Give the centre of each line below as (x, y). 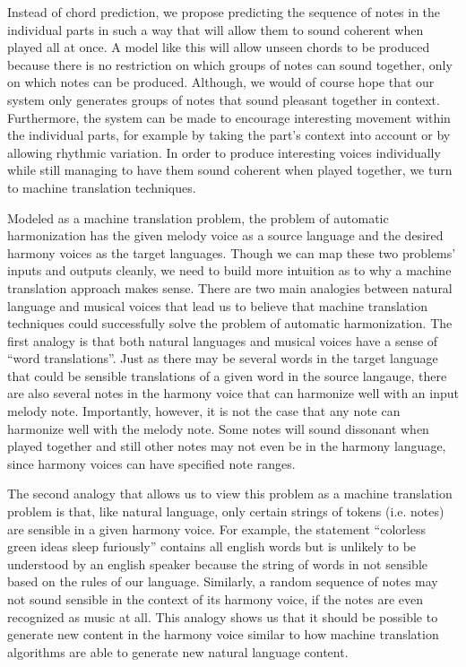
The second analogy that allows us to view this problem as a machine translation (230, 494)
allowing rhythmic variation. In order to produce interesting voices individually (224, 152)
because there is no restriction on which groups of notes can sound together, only (230, 64)
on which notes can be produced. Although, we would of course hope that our (221, 82)
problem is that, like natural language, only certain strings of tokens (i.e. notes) (226, 511)
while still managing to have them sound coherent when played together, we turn (230, 170)
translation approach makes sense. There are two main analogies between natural (230, 287)
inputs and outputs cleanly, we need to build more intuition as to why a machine (229, 270)
